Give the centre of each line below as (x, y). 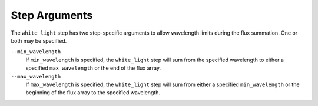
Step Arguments (52, 15)
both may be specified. (39, 40)
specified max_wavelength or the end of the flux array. (93, 68)
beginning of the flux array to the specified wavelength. (93, 93)
